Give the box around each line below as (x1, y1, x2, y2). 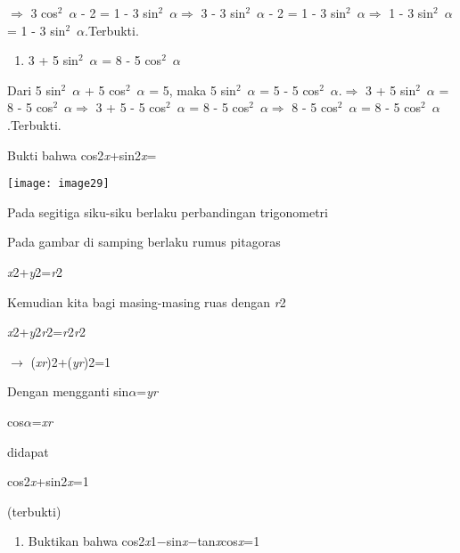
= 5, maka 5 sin (149, 80, 236, 99)
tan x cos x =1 (197, 532, 260, 550)
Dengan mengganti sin (7, 382, 129, 401)
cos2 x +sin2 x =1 (7, 472, 89, 491)
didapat (7, 442, 49, 460)
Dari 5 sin (7, 80, 62, 99)
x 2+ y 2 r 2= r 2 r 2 (7, 322, 86, 341)
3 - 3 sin (201, 4, 246, 21)
